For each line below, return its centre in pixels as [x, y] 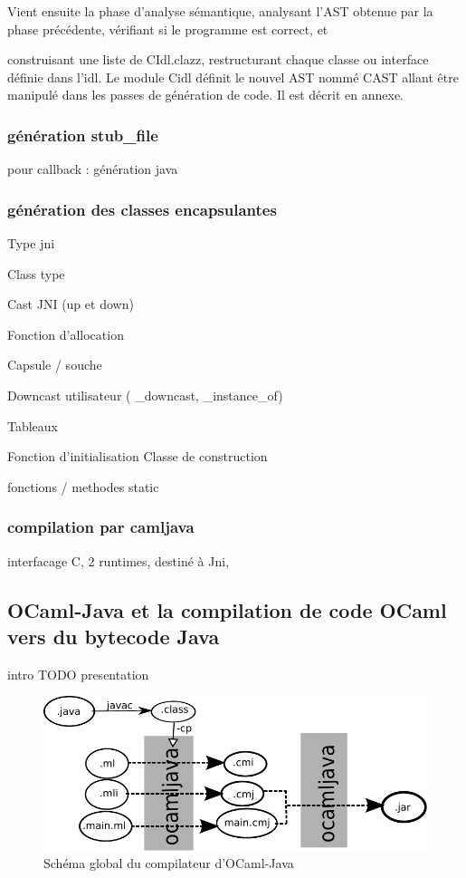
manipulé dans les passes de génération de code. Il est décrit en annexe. [205, 95]
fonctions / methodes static [83, 486]
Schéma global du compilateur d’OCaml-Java [169, 863]
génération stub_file [83, 135]
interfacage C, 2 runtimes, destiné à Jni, [119, 560]
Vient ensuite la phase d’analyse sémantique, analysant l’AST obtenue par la [220, 11]
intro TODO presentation [78, 674]
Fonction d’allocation [66, 334]
